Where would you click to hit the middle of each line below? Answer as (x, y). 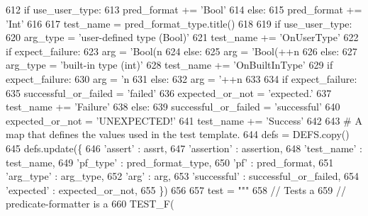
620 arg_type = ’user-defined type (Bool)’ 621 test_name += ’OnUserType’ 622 (182, 37)
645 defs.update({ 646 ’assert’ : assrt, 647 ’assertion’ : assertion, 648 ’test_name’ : (184, 148)
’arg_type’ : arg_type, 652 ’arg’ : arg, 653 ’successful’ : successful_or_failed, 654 (183, 176)
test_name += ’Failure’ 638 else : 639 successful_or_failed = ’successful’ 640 (173, 107)
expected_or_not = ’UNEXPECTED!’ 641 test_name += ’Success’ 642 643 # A (184, 120)
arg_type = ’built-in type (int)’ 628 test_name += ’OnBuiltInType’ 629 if (169, 65)
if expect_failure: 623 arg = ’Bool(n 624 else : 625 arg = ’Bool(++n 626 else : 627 (182, 51)
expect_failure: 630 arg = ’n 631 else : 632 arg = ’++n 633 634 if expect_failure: (182, 78)
